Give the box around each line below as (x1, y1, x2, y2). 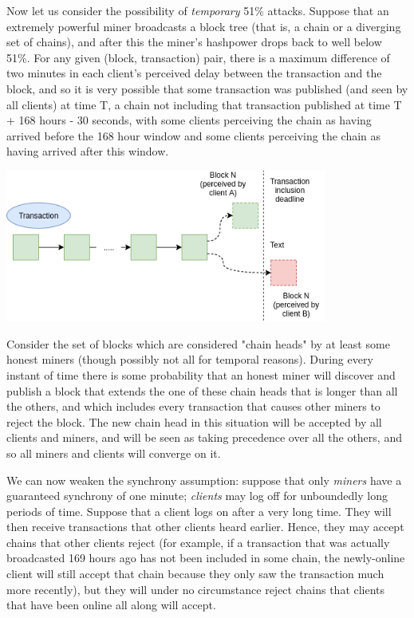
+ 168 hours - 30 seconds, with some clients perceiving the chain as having (6, 112, 372, 128)
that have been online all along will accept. (6, 596, 216, 613)
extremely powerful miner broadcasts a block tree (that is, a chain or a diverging (6, 18, 401, 34)
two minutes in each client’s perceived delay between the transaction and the (6, 65, 382, 81)
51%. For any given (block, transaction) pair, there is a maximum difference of (6, 49, 390, 65)
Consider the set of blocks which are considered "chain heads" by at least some (6, 335, 390, 352)
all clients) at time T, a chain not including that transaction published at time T (6, 96, 402, 112)
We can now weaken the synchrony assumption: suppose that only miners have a (6, 471, 402, 488)
